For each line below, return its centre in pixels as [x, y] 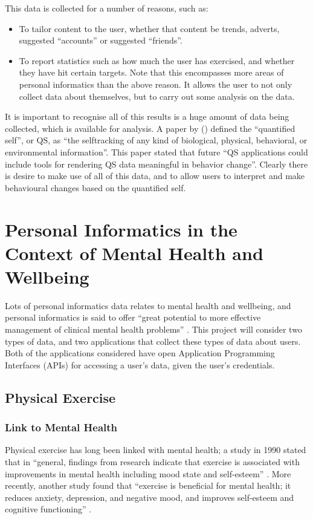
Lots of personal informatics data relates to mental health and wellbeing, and [148, 305]
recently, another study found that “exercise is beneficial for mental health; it [148, 485]
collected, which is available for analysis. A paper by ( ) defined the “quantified [150, 128]
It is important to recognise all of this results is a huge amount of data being [147, 116]
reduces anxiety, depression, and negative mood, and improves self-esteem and [150, 497]
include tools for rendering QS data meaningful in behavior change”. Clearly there [156, 164]
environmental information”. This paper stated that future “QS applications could [156, 152]
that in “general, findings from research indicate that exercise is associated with [152, 461]
